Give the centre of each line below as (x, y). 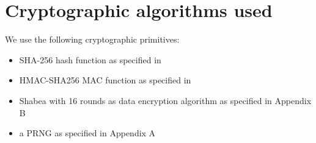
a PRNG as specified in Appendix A (87, 133)
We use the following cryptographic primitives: (92, 39)
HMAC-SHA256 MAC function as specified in (105, 80)
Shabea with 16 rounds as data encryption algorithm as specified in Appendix (165, 100)
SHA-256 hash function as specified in (90, 59)
